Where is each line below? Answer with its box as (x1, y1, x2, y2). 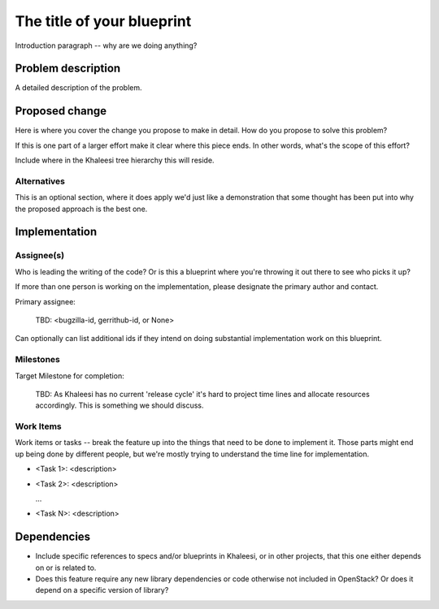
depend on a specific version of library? (35, 585, 169, 595)
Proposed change (15, 104, 107, 118)
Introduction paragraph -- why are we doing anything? (15, 41, 198, 50)
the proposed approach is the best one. (15, 204, 148, 214)
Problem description (15, 62, 121, 76)
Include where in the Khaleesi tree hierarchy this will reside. (15, 155, 215, 166)
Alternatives (15, 175, 65, 187)
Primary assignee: (15, 296, 76, 306)
